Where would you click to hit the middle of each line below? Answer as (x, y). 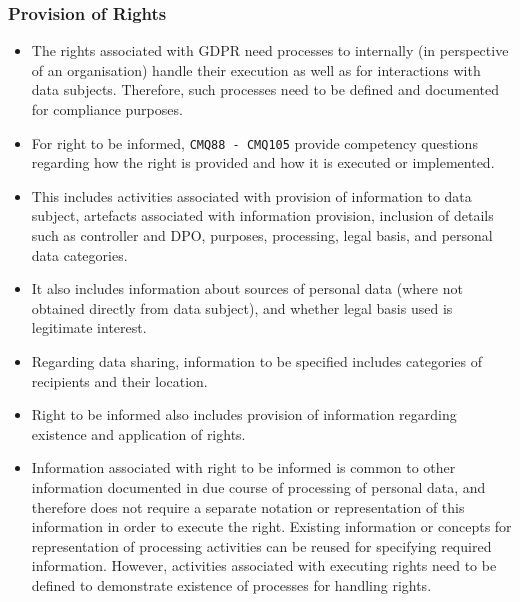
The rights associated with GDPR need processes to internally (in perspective (270, 50)
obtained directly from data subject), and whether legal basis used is (242, 307)
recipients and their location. (119, 380)
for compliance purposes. (107, 109)
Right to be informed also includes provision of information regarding (244, 414)
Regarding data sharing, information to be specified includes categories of (257, 361)
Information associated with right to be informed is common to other (243, 467)
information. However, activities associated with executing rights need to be (264, 565)
